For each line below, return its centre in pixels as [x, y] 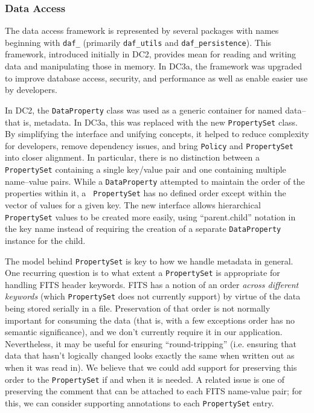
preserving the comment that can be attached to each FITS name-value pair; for [154, 391]
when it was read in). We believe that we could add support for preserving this [151, 367]
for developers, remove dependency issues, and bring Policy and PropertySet [149, 145]
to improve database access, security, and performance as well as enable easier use [156, 78]
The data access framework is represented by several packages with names [142, 30]
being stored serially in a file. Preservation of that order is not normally [138, 308]
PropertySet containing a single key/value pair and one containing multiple [146, 169]
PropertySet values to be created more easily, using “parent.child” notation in [150, 216]
